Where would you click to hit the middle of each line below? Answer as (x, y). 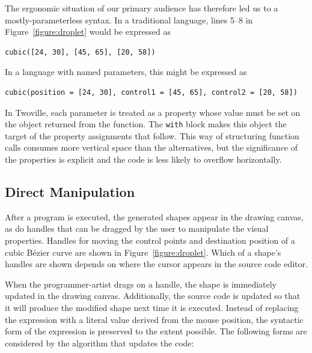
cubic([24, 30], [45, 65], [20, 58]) (80, 52)
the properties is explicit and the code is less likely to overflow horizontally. (143, 159)
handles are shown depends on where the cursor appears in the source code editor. (156, 264)
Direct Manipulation (70, 191)
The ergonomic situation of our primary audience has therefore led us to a (142, 8)
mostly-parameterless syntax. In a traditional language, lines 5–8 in (129, 20)
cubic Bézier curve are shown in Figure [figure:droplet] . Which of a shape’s (143, 252)
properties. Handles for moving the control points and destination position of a (150, 240)
